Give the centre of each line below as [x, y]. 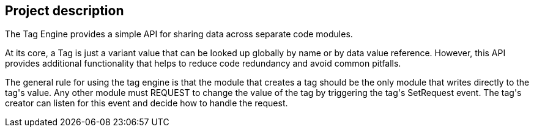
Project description [65, 11]
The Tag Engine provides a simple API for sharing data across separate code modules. [179, 34]
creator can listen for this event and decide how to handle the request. [146, 103]
